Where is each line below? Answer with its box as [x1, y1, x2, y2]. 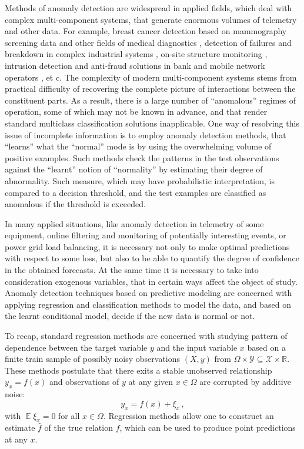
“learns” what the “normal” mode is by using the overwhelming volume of [5, 140, 272, 152]
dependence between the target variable [5, 341, 148, 353]
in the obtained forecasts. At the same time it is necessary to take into [5, 264, 259, 276]
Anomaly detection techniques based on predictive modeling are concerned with [5, 287, 292, 299]
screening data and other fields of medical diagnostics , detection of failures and [5, 36, 292, 48]
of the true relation [44, 421, 113, 434]
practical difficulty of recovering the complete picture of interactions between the [5, 82, 296, 95]
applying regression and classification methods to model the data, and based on [5, 298, 292, 310]
